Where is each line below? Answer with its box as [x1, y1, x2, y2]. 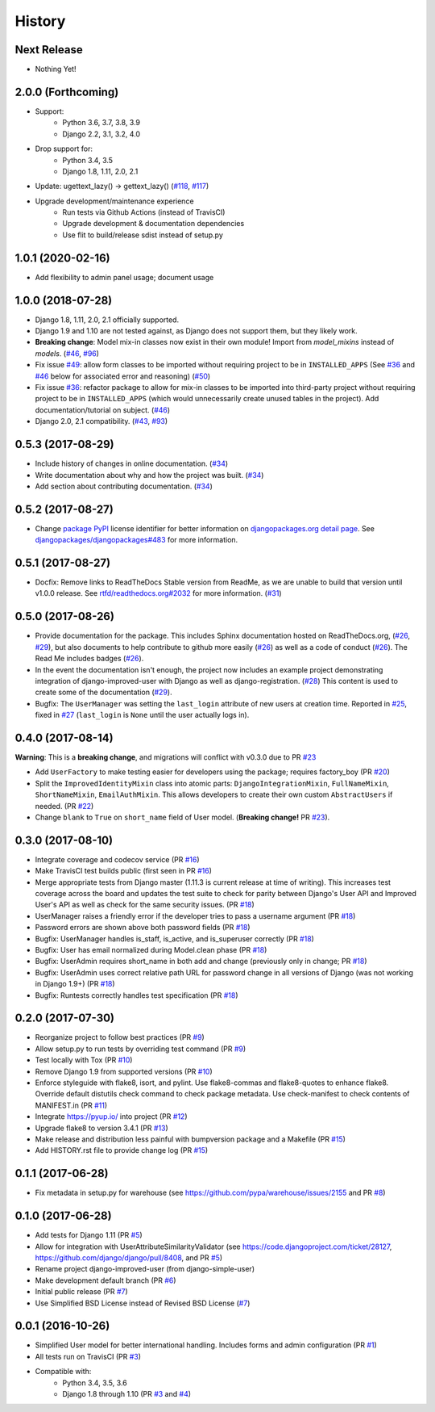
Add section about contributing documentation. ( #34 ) [35, 481, 213, 491]
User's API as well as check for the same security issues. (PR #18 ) [35, 900, 255, 910]
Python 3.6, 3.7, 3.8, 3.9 [62, 118, 141, 128]
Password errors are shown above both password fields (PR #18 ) [35, 923, 251, 932]
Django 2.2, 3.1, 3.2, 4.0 [62, 129, 141, 139]
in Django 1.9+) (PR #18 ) [35, 979, 116, 989]
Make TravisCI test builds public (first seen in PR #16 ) [35, 866, 213, 876]
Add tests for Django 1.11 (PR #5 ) [35, 1230, 143, 1240]
